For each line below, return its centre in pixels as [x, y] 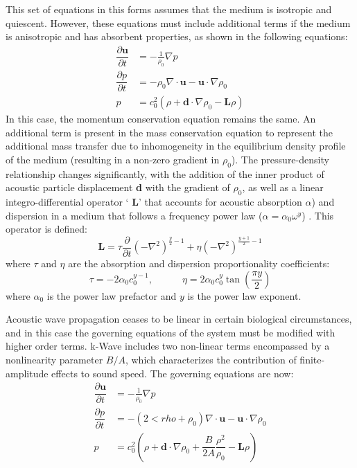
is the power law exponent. [244, 295]
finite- [312, 360]
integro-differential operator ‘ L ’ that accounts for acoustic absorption [154, 202]
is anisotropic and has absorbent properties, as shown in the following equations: [177, 36]
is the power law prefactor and [112, 295]
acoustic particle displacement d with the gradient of [118, 187]
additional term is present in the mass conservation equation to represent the [169, 132]
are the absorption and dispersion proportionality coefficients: [199, 263]
